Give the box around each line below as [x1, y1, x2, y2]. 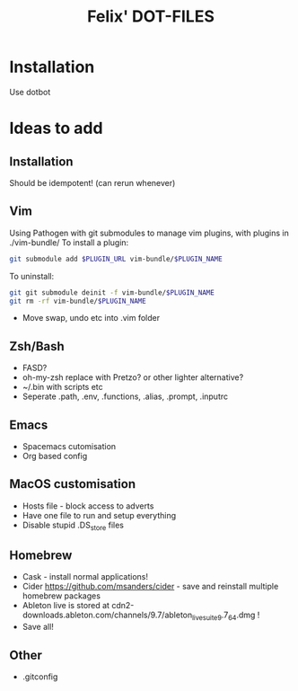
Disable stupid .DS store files [22, 519, 124, 532]
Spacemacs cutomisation [22, 441, 117, 451]
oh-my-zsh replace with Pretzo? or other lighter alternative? [22, 372, 244, 383]
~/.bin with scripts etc [22, 382, 103, 393]
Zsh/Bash [9, 339, 65, 354]
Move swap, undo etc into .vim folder [22, 313, 160, 323]
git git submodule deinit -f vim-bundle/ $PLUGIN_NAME [9, 288, 215, 297]
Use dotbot [9, 86, 51, 97]
